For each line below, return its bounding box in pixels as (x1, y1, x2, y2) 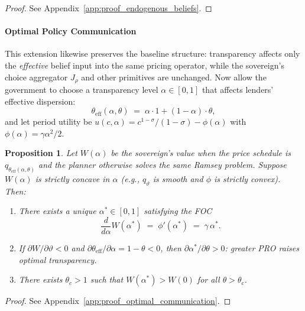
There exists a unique (18, 205, 96, 217)
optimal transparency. (18, 253, 97, 265)
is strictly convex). (214, 172, 281, 184)
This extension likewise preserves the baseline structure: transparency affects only (5, 47, 300, 60)
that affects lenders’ (202, 83, 274, 96)
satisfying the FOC (144, 205, 212, 217)
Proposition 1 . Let (5, 147, 77, 159)
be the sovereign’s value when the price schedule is (111, 147, 291, 159)
